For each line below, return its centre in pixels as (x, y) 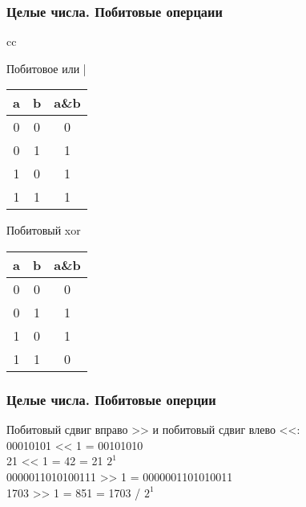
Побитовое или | (46, 68)
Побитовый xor (44, 230)
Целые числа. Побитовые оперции (111, 399)
